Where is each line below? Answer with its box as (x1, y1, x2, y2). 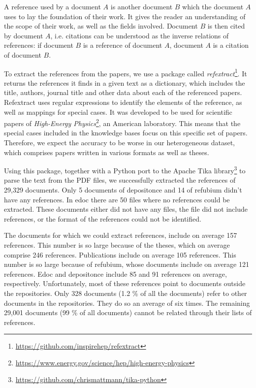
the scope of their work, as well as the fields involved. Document (4, 21, 198, 31)
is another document (110, 1, 173, 11)
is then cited (207, 21, 245, 31)
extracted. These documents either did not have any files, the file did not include (4, 204, 248, 214)
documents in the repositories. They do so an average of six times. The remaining (4, 297, 250, 308)
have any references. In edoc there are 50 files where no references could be (4, 194, 230, 204)
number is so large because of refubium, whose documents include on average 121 (4, 259, 249, 269)
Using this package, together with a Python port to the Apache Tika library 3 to (4, 164, 246, 175)
